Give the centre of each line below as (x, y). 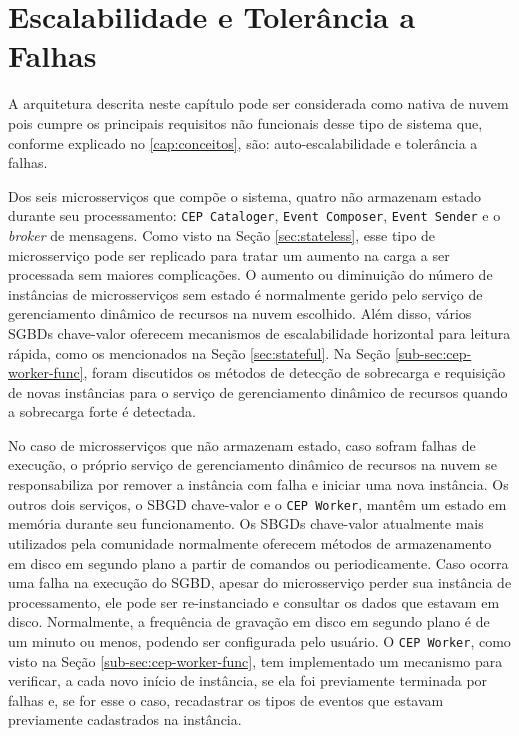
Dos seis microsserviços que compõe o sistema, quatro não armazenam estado (245, 195)
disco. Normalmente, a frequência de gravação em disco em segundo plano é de (249, 621)
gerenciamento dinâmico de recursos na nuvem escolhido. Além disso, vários (240, 313)
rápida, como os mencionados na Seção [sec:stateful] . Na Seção (199, 352)
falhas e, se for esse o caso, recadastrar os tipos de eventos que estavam (226, 699)
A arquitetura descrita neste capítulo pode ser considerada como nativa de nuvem (258, 103)
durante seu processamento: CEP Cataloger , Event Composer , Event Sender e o (254, 215)
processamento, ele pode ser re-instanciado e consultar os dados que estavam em (254, 601)
